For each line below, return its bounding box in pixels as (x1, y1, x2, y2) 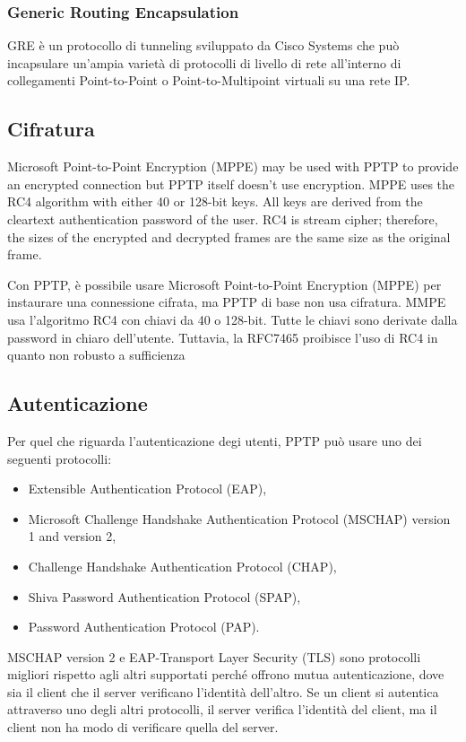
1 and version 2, (28, 527, 116, 546)
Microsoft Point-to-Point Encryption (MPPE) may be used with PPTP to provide (7, 157, 459, 176)
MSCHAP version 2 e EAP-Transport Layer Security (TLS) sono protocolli (7, 647, 421, 666)
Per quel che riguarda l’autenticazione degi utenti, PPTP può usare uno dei (7, 431, 422, 450)
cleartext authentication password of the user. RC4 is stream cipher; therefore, (7, 209, 438, 228)
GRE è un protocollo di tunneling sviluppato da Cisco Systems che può (7, 36, 400, 55)
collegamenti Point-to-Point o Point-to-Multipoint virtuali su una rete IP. (7, 71, 410, 90)
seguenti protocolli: (7, 449, 112, 467)
